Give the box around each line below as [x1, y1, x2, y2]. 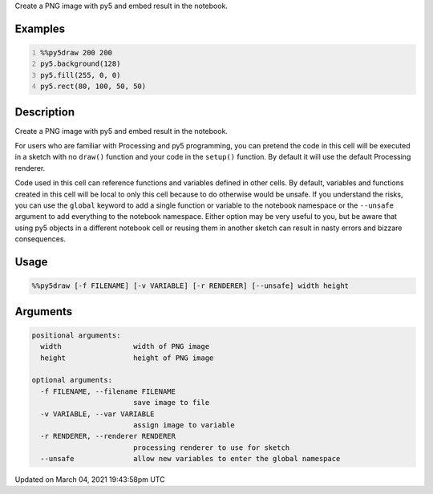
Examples [14, 22, 66, 35]
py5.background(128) [40, 59, 121, 68]
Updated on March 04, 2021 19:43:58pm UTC [14, 475, 165, 484]
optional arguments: [31, 375, 112, 385]
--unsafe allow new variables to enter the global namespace [40, 454, 341, 464]
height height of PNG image [40, 353, 214, 362]
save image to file [132, 398, 210, 407]
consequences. [14, 234, 67, 244]
